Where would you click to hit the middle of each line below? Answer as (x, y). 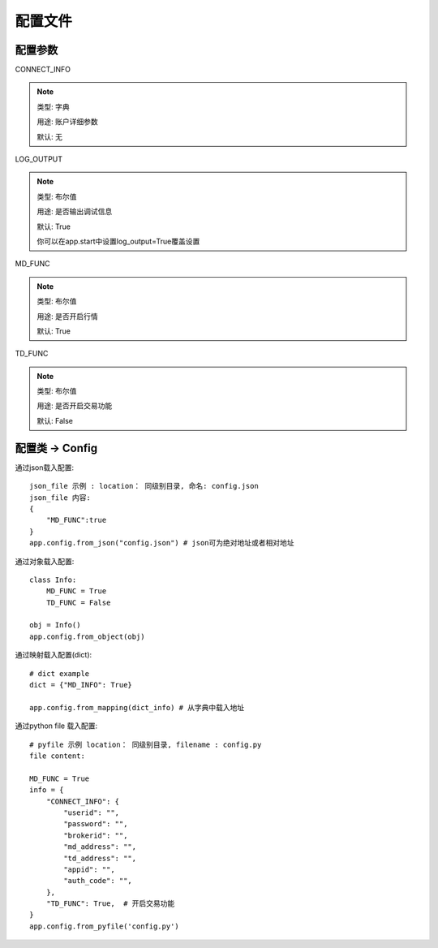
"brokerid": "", (96, 835)
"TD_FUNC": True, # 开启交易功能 (110, 904)
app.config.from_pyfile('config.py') (105, 926)
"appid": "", (89, 869)
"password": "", (96, 824)
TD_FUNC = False (78, 602)
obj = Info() (55, 625)
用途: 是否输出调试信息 (75, 212)
